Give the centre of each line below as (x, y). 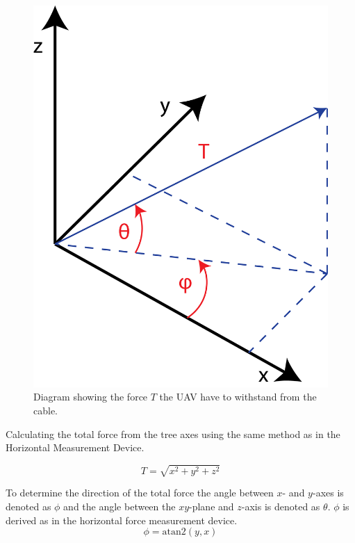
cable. (46, 411)
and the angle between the (119, 506)
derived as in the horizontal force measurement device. (122, 520)
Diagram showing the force (91, 397)
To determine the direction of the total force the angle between (140, 493)
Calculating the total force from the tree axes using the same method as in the (173, 433)
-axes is (328, 493)
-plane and (212, 506)
